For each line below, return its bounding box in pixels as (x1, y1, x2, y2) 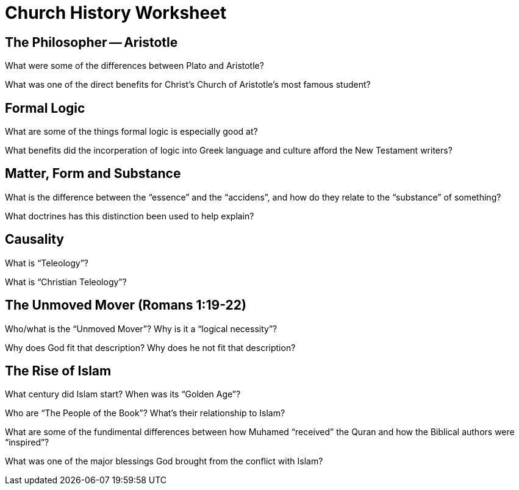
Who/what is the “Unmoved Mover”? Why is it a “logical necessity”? (5, 323, 277, 334)
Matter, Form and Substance (5, 166, 181, 182)
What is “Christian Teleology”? (5, 276, 127, 287)
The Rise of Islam (5, 363, 112, 378)
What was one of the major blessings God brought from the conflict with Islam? (5, 456, 323, 467)
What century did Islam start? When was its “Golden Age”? (5, 389, 241, 400)
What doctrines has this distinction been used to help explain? (5, 210, 254, 221)
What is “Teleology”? (5, 257, 88, 268)
